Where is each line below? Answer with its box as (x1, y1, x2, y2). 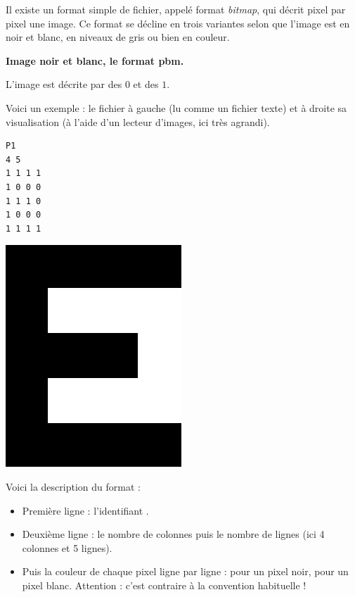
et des (133, 77, 159, 92)
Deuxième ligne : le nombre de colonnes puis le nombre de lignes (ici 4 (22, 527, 325, 541)
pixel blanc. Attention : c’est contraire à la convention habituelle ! (22, 577, 306, 592)
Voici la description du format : (6, 479, 141, 494)
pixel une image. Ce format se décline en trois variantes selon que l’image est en (6, 15, 350, 30)
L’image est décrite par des (6, 77, 122, 92)
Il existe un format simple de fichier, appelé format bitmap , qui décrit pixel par (6, 2, 346, 16)
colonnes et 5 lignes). (22, 540, 112, 555)
